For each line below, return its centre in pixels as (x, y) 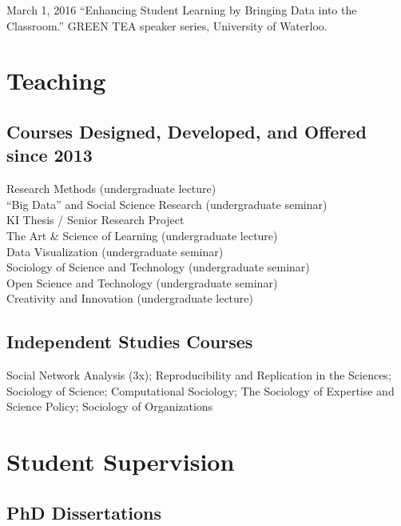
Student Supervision (121, 462)
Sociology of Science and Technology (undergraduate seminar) (158, 267)
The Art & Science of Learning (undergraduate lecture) (142, 235)
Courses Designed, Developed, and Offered (187, 131)
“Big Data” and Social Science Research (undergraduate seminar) (167, 204)
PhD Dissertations (84, 512)
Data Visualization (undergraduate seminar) (115, 251)
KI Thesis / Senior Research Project (95, 220)
